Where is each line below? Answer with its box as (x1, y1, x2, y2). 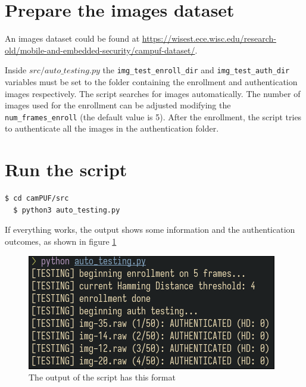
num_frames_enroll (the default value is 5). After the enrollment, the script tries (5, 110, 302, 123)
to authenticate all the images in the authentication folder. (5, 122, 219, 135)
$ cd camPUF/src (5, 194, 69, 203)
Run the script (5, 157, 127, 182)
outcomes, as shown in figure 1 (5, 235, 117, 247)
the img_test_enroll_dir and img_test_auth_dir (102, 64, 290, 76)
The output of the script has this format (29, 371, 176, 383)
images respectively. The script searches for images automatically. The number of (5, 87, 301, 99)
